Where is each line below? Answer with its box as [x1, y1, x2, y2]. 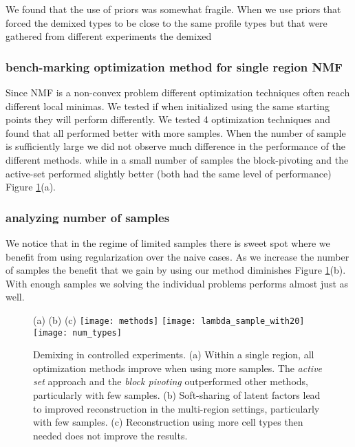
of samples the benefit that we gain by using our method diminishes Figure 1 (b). [6, 263, 346, 277]
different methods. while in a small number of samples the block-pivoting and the [6, 152, 349, 166]
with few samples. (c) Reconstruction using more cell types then [33, 415, 303, 429]
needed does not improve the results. [33, 428, 188, 442]
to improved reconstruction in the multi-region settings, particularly [33, 401, 320, 415]
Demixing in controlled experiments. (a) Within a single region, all [33, 347, 314, 362]
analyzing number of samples [6, 208, 170, 226]
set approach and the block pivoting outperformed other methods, [33, 374, 308, 389]
